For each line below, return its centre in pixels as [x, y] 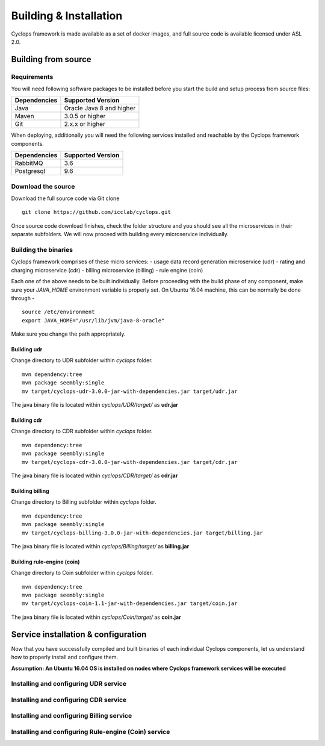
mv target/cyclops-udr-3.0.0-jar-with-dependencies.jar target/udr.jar [130, 391]
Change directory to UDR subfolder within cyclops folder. [82, 360]
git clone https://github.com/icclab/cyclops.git [97, 212]
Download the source [43, 186]
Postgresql [30, 171]
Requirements [32, 77]
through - [23, 298]
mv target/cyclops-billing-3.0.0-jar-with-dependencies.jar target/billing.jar [142, 533]
